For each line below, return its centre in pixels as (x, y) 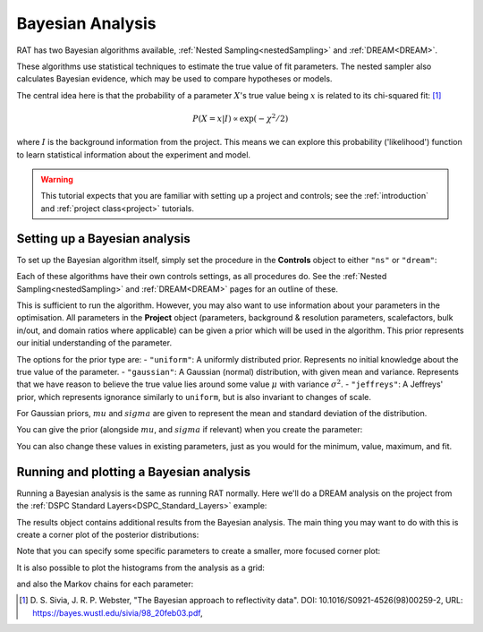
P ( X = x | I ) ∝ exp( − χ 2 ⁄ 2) (241, 118)
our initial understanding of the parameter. (94, 343)
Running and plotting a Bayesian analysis (134, 471)
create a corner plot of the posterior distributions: (108, 534)
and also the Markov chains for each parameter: (105, 584)
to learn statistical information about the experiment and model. (133, 154)
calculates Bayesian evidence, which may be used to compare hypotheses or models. (174, 79)
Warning (57, 180)
